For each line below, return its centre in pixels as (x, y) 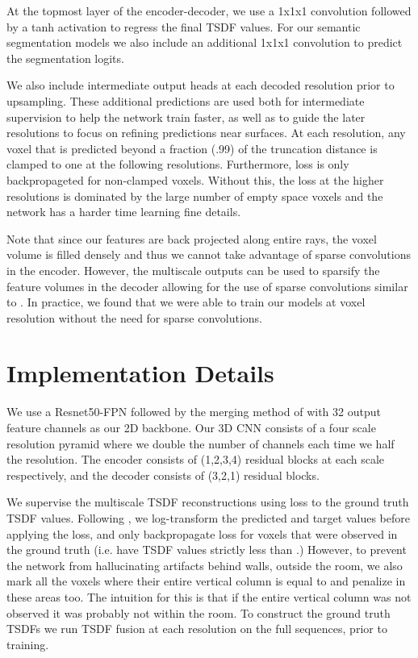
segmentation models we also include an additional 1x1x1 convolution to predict (205, 42)
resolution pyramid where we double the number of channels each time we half (201, 443)
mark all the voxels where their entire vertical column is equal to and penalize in (206, 581)
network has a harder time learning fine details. (124, 212)
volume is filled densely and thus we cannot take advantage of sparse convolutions (209, 254)
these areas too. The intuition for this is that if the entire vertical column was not (209, 596)
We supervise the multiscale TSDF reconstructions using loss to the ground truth (208, 502)
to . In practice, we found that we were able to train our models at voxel (186, 302)
